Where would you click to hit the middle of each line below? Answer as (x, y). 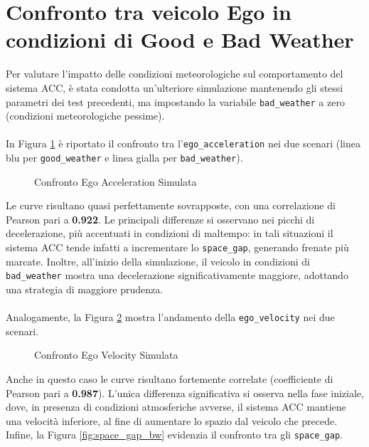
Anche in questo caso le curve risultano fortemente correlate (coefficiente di (170, 378)
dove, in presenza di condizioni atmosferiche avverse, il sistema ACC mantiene (176, 407)
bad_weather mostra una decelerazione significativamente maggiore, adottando (177, 275)
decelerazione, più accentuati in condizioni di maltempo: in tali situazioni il (170, 233)
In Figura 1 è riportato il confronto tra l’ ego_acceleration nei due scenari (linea (183, 143)
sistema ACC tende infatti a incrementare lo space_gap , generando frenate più (177, 247)
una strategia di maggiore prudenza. (85, 289)
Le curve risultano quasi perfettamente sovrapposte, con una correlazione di (171, 205)
